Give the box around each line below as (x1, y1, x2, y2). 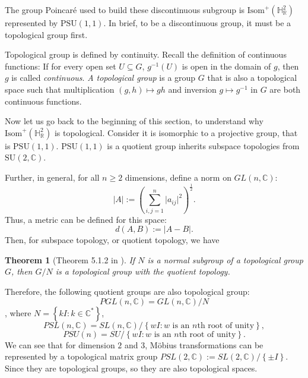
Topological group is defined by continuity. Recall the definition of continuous (5, 48, 287, 61)
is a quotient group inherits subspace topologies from (107, 139, 300, 152)
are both (269, 83, 301, 95)
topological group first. (5, 28, 88, 40)
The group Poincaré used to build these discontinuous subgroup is (5, 4, 245, 15)
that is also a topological (207, 71, 297, 84)
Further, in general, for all (5, 171, 100, 183)
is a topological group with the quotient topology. (55, 265, 230, 278)
